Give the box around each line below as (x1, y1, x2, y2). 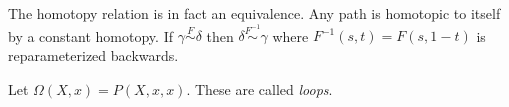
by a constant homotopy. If (8, 25, 173, 46)
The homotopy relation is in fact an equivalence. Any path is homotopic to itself (8, 3, 501, 23)
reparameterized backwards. (8, 44, 179, 65)
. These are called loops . (186, 78, 333, 99)
